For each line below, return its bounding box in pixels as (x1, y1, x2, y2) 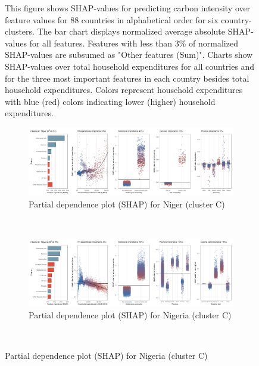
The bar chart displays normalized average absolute (37, 25, 226, 38)
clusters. (5, 25, 35, 38)
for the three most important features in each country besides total (5, 72, 249, 84)
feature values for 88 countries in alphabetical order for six (5, 13, 219, 26)
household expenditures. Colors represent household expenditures (5, 83, 243, 96)
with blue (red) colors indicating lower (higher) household (5, 95, 216, 107)
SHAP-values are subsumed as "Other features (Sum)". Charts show (5, 48, 253, 61)
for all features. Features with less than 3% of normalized (29, 36, 238, 49)
